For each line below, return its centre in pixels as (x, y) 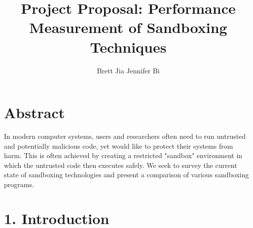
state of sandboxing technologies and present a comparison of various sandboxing (126, 175)
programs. (19, 184)
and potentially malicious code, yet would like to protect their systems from (119, 146)
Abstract (35, 113)
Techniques (128, 47)
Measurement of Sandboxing (128, 27)
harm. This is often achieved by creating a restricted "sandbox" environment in (123, 155)
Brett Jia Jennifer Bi (128, 70)
